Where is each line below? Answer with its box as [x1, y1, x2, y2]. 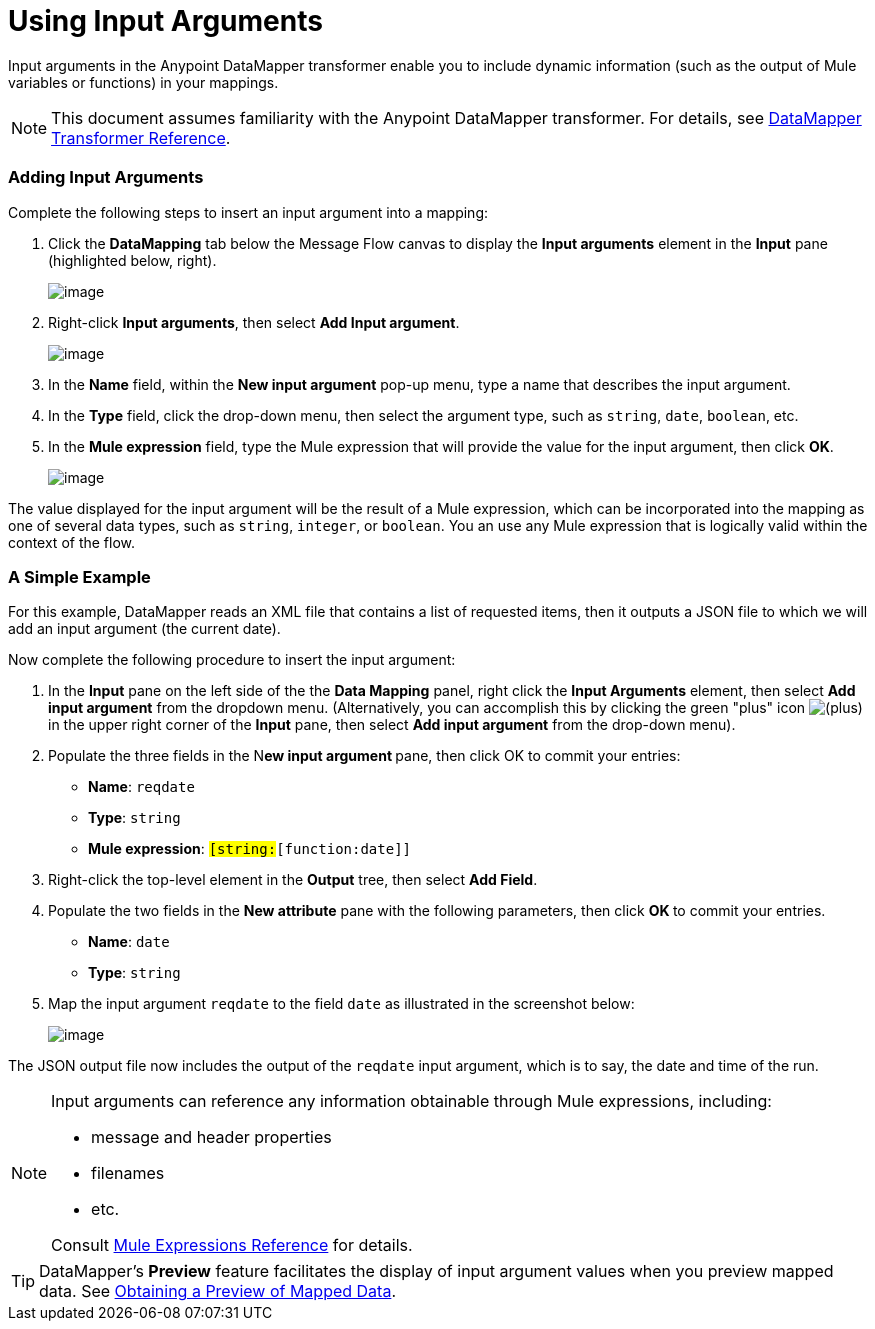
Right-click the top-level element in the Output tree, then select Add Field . [48, 871, 538, 889]
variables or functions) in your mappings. [8, 73, 279, 91]
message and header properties [91, 1127, 332, 1148]
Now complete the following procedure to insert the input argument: [8, 651, 456, 669]
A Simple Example [8, 566, 151, 587]
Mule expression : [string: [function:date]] [88, 840, 411, 858]
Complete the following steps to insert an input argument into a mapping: [8, 203, 488, 221]
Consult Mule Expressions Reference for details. [51, 1235, 413, 1256]
